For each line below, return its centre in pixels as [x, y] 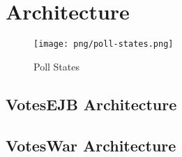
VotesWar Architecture [91, 145]
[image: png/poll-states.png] [104, 44]
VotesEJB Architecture [91, 104]
